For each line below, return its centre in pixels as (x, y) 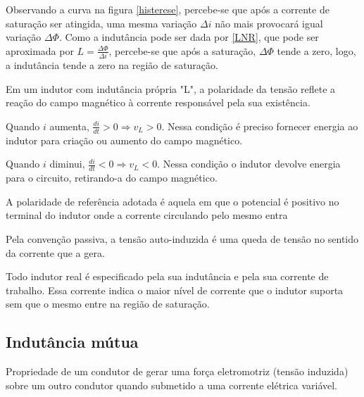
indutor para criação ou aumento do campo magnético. (124, 140)
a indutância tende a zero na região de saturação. (112, 65)
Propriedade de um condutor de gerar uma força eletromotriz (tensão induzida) (177, 371)
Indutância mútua (72, 342)
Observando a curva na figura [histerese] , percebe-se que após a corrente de (168, 9)
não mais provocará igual (269, 23)
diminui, (67, 164)
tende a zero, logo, (316, 50)
